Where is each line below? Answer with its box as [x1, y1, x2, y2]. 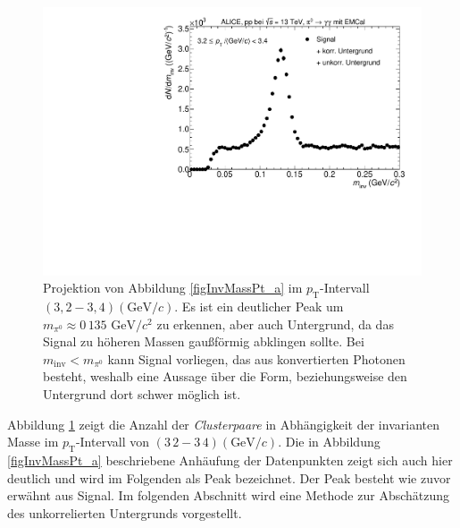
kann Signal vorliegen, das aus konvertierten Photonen [107, 349, 406, 368]
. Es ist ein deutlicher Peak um [174, 297, 344, 316]
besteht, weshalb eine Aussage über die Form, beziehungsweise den [43, 367, 407, 386]
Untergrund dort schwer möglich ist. [43, 385, 241, 404]
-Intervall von [75, 432, 149, 451]
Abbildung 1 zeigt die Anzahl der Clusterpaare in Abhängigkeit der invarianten [7, 414, 439, 433]
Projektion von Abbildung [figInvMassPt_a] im [43, 278, 303, 297]
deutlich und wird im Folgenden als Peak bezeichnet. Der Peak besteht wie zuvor [7, 468, 451, 487]
